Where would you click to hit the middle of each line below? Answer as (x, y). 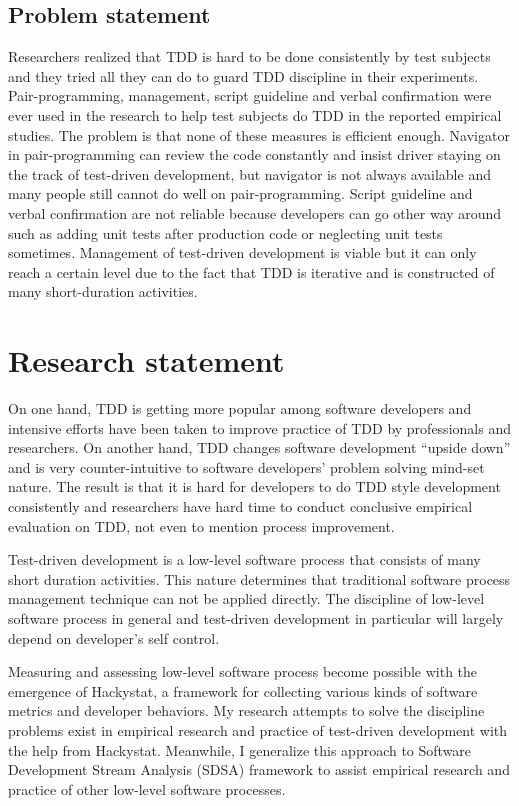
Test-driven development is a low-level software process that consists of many (244, 559)
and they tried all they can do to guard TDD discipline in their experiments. (243, 75)
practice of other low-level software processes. (147, 788)
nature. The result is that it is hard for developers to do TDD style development (254, 486)
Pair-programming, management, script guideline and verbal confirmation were (250, 95)
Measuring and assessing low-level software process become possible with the (243, 671)
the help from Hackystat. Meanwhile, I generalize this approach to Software (240, 749)
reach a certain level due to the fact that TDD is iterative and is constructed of (251, 271)
